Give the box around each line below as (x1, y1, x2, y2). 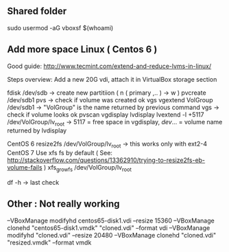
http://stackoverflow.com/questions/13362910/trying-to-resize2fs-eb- (7, 156, 206, 164)
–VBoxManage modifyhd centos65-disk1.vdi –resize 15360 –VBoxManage (7, 216, 215, 225)
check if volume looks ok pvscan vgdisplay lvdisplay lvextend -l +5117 (7, 110, 204, 119)
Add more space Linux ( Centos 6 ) (7, 44, 158, 56)
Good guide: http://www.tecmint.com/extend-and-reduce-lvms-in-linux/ (7, 62, 212, 70)
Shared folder (7, 5, 67, 17)
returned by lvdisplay (7, 126, 67, 135)
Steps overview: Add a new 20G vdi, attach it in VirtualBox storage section (7, 75, 217, 83)
